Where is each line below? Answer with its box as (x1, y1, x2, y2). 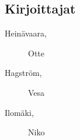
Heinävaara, (5, 27, 47, 39)
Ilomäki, (5, 106, 34, 118)
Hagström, (5, 66, 42, 79)
